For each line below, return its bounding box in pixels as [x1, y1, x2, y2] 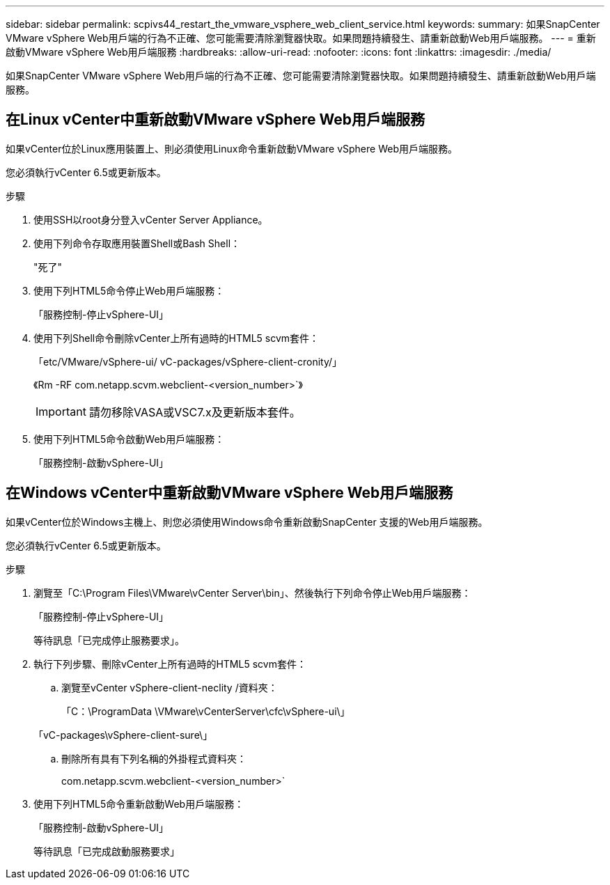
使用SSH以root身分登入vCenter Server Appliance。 [33, 213, 268, 226]
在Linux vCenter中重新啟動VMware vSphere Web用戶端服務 [6, 111, 425, 129]
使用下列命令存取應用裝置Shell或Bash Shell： [33, 237, 241, 249]
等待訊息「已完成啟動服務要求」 [33, 845, 180, 857]
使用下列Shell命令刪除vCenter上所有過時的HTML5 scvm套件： [33, 331, 320, 344]
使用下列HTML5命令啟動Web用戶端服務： [33, 432, 225, 445]
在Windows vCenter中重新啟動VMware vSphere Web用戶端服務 [6, 484, 453, 502]
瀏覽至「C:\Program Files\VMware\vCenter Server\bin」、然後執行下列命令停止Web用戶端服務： [33, 586, 471, 599]
